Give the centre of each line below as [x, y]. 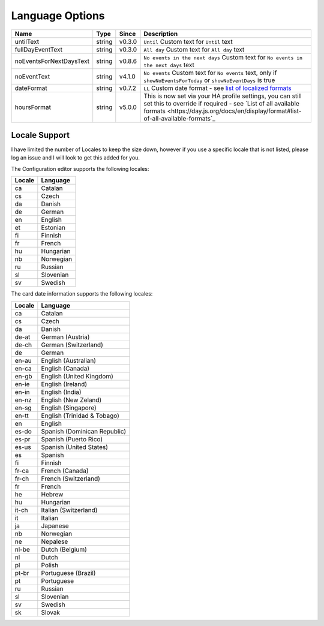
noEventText [32, 76]
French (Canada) [65, 471]
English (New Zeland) [71, 400]
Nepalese [55, 541]
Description [161, 34]
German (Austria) [65, 337]
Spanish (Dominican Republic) [84, 431]
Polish [50, 565]
